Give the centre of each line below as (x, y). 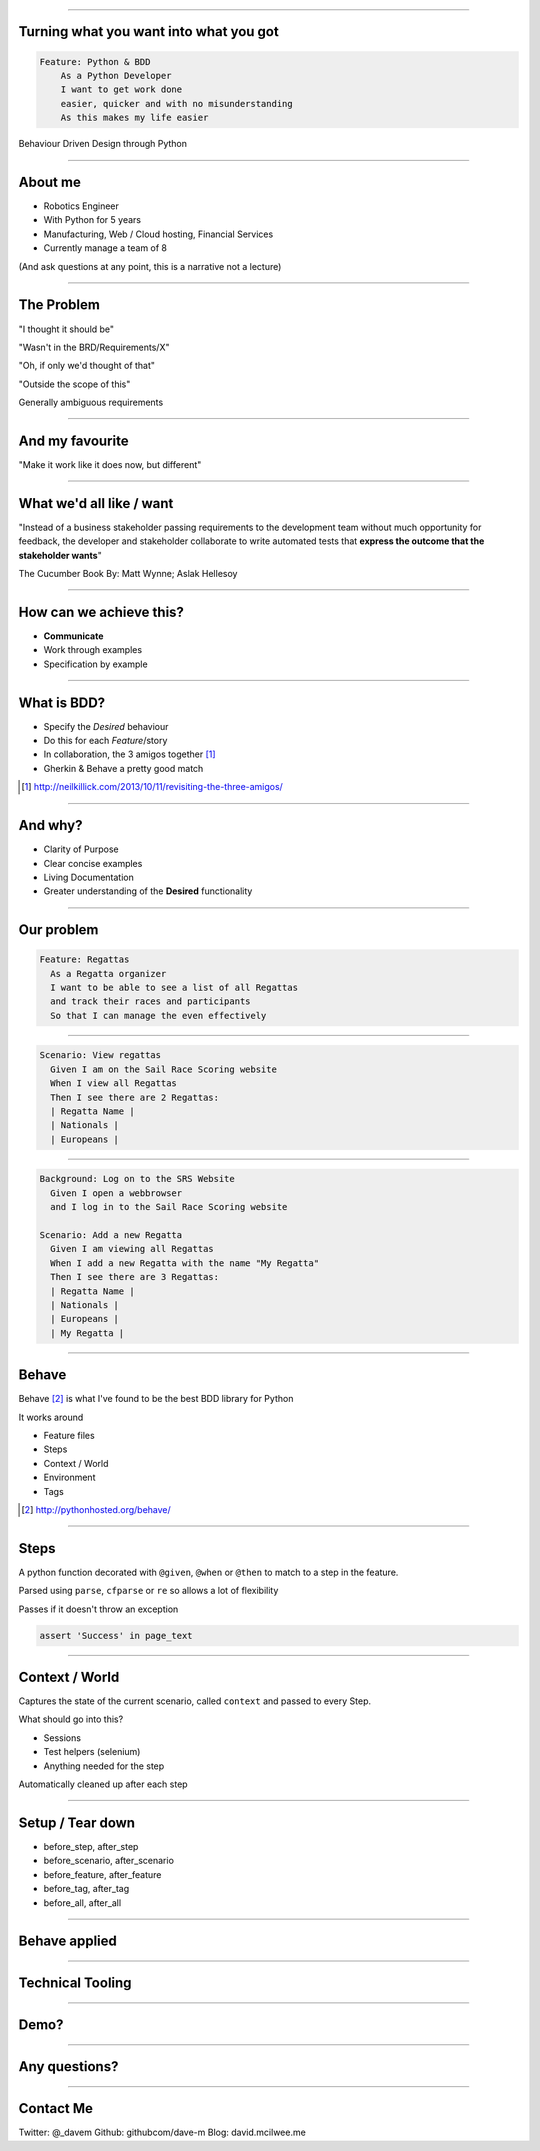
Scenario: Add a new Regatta (111, 1234)
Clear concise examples (93, 863)
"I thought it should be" (66, 329)
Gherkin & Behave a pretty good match (123, 768)
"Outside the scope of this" (74, 384)
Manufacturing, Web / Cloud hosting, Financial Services (158, 234)
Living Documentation (88, 877)
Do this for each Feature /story (105, 741)
